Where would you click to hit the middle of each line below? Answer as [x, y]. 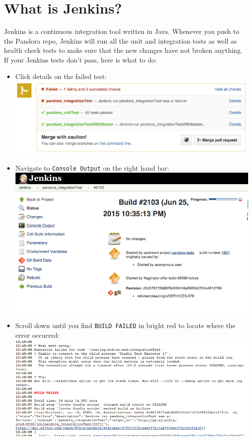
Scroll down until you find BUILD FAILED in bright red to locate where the [125, 325]
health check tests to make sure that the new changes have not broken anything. [123, 50]
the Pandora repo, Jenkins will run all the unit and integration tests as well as [120, 40]
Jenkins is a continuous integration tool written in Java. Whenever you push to [122, 31]
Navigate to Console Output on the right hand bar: [92, 167]
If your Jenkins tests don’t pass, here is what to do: [80, 59]
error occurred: [37, 335]
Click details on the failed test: [61, 76]
